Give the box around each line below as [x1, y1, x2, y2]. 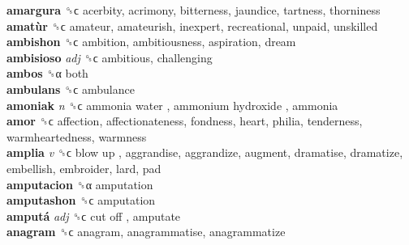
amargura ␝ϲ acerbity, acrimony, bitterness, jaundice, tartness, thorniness [6, 2, 381, 18]
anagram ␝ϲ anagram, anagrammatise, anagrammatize [6, 223, 286, 240]
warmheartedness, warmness [6, 128, 147, 145]
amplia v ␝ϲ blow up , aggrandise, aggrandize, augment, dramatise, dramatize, [6, 144, 403, 161]
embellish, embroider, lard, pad [6, 159, 161, 176]
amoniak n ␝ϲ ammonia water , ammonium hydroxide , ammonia [6, 96, 338, 113]
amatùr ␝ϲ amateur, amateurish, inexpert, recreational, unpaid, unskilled [6, 17, 378, 34]
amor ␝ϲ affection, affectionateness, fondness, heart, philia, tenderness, [6, 112, 363, 129]
